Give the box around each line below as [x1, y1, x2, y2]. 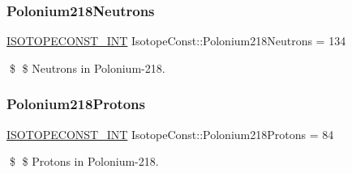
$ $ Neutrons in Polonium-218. [9, 59, 165, 76]
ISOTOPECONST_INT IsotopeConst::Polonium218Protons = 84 [6, 125, 334, 142]
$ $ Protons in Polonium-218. [9, 153, 159, 170]
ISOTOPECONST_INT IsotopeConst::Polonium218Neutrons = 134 [6, 32, 346, 49]
